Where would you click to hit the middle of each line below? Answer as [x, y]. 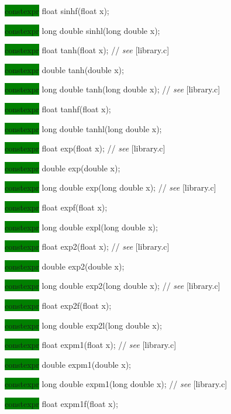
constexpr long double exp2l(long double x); [83, 325]
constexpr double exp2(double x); [65, 266]
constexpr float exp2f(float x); [58, 305]
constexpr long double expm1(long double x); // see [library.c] [116, 384]
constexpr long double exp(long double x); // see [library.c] [111, 187]
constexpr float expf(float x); [56, 207]
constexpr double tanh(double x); [64, 69]
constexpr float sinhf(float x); [57, 11]
